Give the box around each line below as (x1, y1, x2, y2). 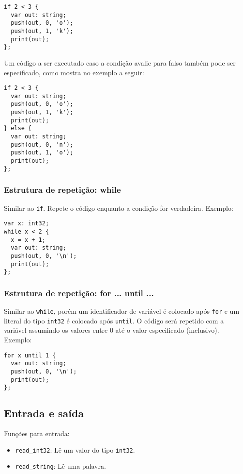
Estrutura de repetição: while (4, 184, 121, 196)
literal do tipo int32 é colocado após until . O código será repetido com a (4, 315, 224, 325)
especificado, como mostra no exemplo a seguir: (4, 67, 144, 77)
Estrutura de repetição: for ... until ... (4, 287, 154, 299)
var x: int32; (4, 220, 49, 227)
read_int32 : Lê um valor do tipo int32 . (15, 444, 135, 455)
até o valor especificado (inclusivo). (115, 325, 219, 335)
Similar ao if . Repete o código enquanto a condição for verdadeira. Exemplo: (4, 203, 233, 213)
